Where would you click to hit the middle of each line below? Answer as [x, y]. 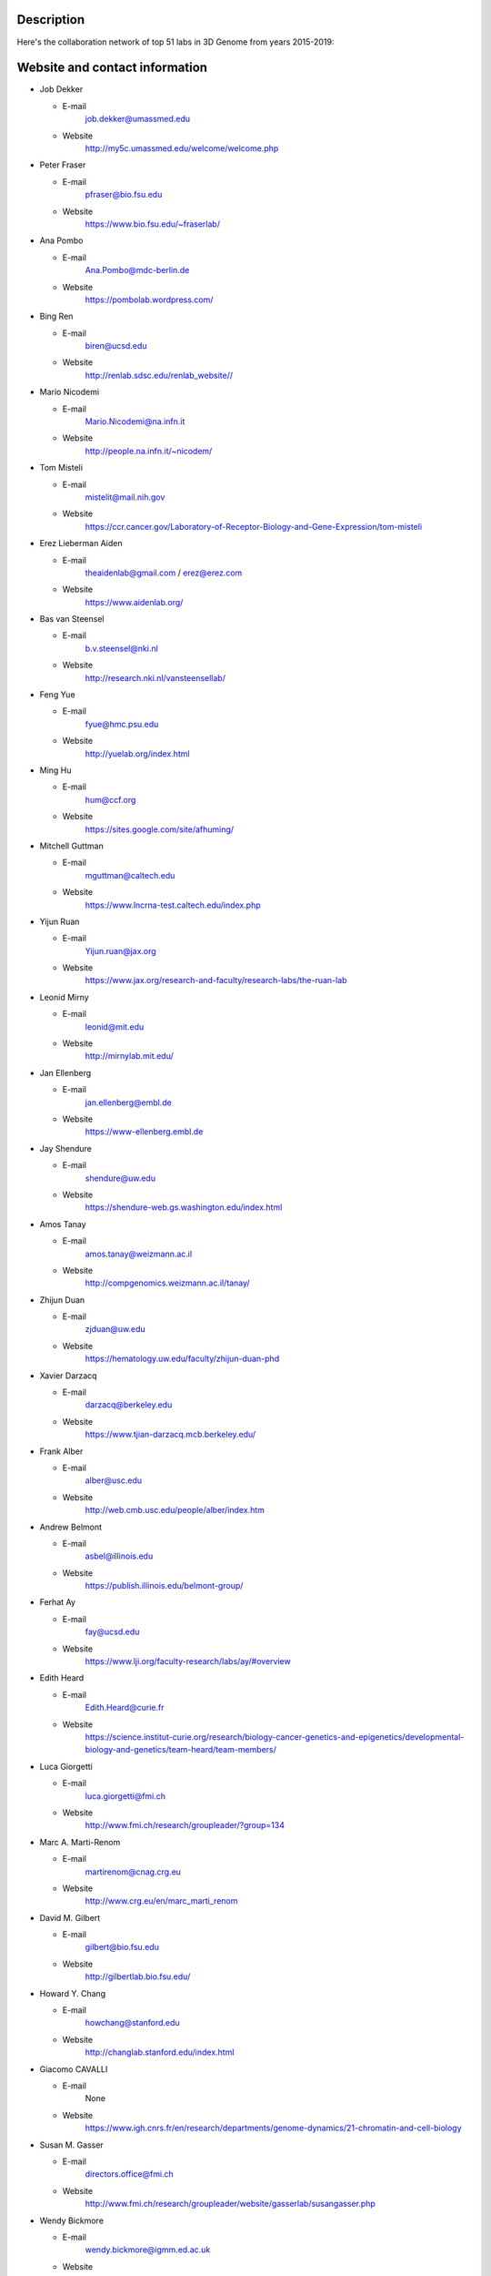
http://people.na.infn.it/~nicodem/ [149, 451]
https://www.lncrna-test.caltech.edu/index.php [173, 905]
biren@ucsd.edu [116, 346]
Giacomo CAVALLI [74, 2069]
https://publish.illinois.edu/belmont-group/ [164, 1586]
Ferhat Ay [58, 1602]
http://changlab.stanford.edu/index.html [160, 2052]
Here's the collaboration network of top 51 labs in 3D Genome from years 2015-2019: [175, 42]
